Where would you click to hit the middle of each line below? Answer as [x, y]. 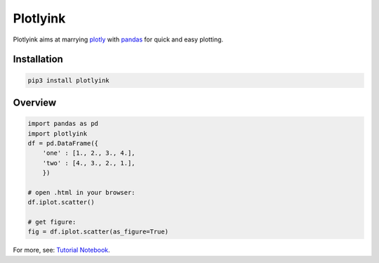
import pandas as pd [63, 124]
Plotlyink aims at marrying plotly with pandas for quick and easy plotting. [118, 39]
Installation [38, 59]
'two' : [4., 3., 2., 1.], [89, 163]
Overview [35, 102]
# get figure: [52, 222]
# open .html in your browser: [82, 192]
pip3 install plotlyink [69, 80]
